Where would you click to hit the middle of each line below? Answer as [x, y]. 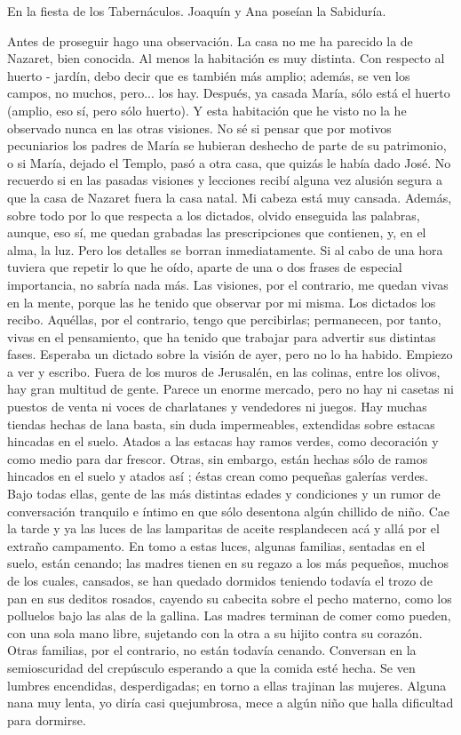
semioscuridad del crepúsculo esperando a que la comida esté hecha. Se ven [211, 667]
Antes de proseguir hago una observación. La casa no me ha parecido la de [210, 40]
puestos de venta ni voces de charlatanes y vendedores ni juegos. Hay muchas [217, 407]
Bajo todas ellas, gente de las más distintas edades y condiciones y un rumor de [224, 494]
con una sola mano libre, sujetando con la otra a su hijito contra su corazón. [215, 632]
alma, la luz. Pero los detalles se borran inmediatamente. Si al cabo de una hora [225, 249]
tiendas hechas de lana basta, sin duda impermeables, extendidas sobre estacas [221, 423]
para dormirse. [47, 719]
